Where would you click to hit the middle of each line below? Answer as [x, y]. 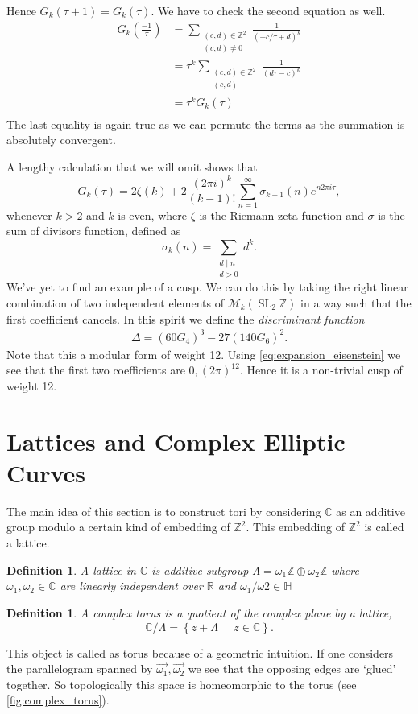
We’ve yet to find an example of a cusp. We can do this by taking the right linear [207, 287]
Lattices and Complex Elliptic [176, 441]
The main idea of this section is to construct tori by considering [164, 511]
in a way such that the [356, 302]
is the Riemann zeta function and [281, 215]
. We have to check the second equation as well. [268, 10]
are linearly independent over [131, 586]
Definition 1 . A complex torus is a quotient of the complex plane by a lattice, [199, 612]
